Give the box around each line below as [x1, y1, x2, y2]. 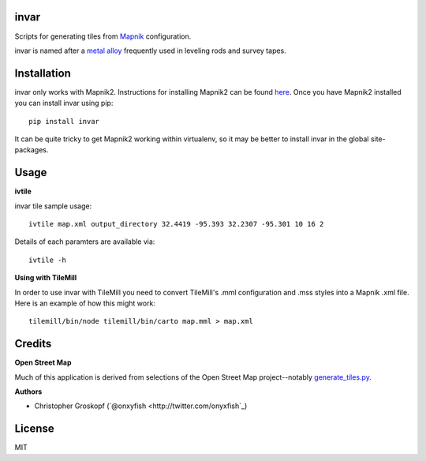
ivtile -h [28, 255, 66, 264]
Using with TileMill [14, 273, 77, 283]
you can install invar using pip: [14, 99, 114, 108]
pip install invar [28, 117, 100, 126]
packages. [14, 145, 49, 155]
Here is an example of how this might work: [14, 298, 155, 308]
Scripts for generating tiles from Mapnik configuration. [14, 32, 192, 41]
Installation [14, 66, 71, 80]
